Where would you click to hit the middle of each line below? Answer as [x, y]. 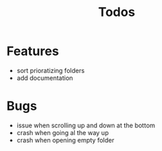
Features [33, 51]
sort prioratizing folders [51, 70]
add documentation [45, 78]
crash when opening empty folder [65, 140]
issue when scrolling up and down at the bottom [86, 125]
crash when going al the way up [62, 132]
